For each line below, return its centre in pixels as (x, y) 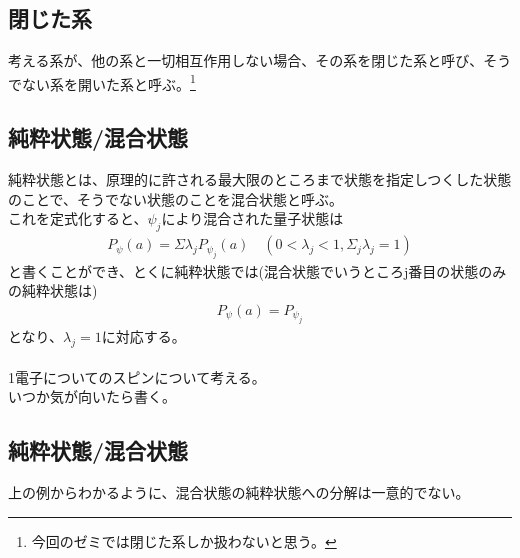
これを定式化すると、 (78, 218)
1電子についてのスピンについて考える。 (137, 376)
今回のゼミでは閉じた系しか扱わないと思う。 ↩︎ (184, 540)
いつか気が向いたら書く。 (92, 396)
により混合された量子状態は (252, 218)
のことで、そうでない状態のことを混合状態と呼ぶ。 (176, 198)
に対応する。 (143, 336)
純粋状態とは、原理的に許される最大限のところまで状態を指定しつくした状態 (260, 179)
